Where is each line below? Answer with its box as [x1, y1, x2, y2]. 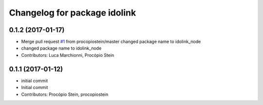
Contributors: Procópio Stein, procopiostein [21, 91, 109, 97]
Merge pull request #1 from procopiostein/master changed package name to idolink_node [21, 39, 201, 45]
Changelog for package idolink [9, 7, 136, 18]
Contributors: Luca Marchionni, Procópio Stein [21, 52, 114, 58]
